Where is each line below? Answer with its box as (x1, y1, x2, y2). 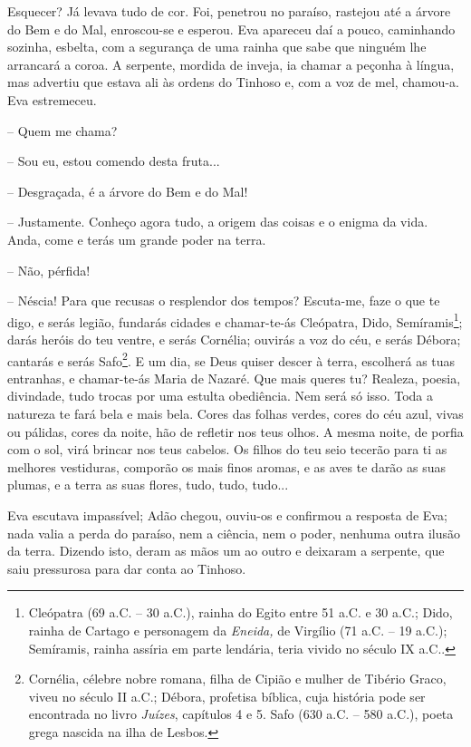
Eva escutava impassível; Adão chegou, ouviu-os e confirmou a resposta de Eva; (7, 505, 447, 524)
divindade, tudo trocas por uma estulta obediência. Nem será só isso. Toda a (7, 386, 433, 405)
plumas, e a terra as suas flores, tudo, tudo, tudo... (7, 475, 289, 494)
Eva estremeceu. (7, 90, 97, 109)
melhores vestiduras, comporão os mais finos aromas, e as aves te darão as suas (7, 457, 447, 476)
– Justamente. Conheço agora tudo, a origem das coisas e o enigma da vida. (7, 212, 428, 231)
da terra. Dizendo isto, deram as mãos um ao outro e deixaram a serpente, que (7, 541, 445, 560)
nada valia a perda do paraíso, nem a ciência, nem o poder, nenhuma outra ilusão (7, 523, 461, 542)
